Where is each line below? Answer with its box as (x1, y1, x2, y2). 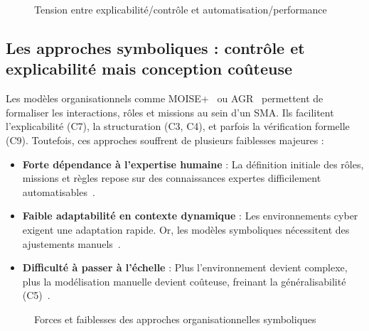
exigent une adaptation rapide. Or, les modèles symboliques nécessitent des (22, 222, 350, 237)
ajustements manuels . (22, 236, 121, 251)
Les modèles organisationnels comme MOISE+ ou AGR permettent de (6, 91, 323, 106)
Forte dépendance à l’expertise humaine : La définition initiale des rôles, (22, 156, 364, 171)
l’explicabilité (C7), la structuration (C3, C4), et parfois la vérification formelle (6, 119, 350, 134)
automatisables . (22, 184, 95, 199)
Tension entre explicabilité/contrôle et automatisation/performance (34, 2, 327, 16)
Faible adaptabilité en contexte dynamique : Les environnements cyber (22, 208, 358, 223)
